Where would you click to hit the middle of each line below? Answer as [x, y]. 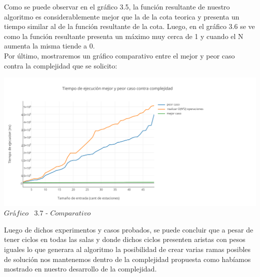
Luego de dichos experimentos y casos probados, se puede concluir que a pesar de [129, 229]
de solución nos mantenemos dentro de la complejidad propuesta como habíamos [127, 259]
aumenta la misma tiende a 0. [49, 46]
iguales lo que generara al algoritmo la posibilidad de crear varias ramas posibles [127, 249]
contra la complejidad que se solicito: [61, 65]
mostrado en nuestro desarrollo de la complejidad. [80, 269]
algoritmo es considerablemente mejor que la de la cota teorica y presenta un [122, 16]
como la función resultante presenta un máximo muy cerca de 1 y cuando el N [124, 36]
